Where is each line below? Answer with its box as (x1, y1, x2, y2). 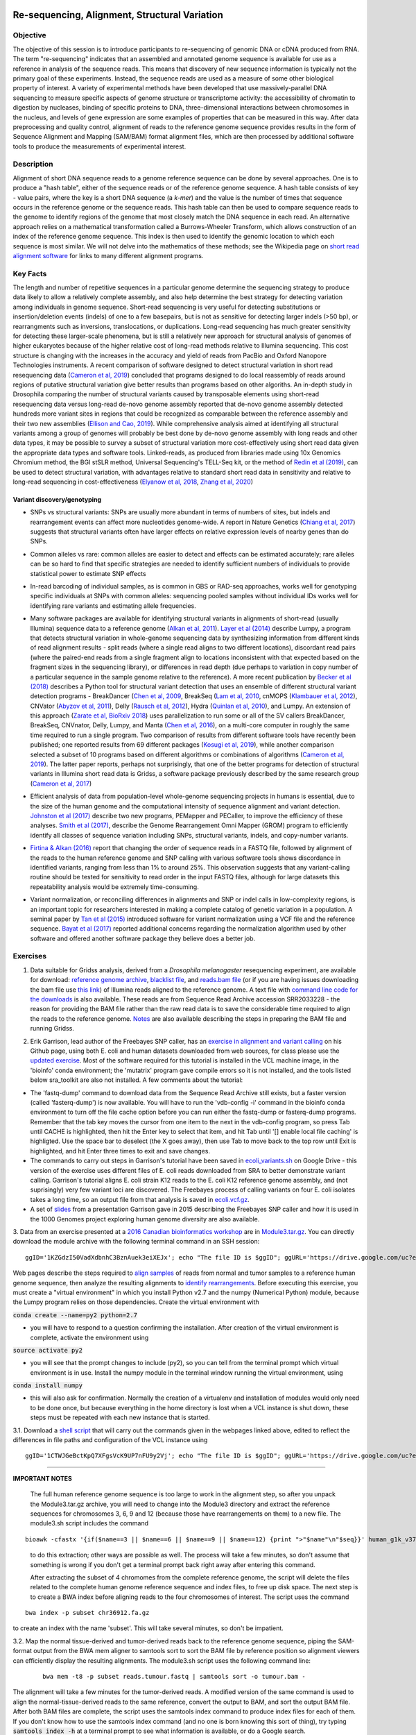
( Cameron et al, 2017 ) (30, 779, 92, 788)
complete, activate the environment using (30, 1333, 149, 1342)
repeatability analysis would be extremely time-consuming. (30, 882, 199, 891)
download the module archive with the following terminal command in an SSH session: (12, 1237, 260, 1246)
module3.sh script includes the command (30, 1519, 149, 1527)
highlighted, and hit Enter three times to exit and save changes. (30, 1146, 211, 1155)
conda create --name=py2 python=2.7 (12, 1311, 138, 1319)
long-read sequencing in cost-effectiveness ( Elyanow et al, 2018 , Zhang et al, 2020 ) (12, 477, 253, 486)
